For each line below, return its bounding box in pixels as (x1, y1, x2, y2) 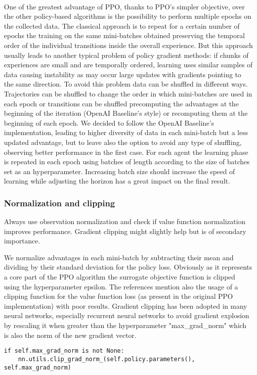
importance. (4, 235, 40, 246)
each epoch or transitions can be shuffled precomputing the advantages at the (4, 98, 239, 108)
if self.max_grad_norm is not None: (4, 347, 125, 355)
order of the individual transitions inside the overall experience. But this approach (4, 40, 253, 50)
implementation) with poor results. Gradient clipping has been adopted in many (4, 300, 247, 311)
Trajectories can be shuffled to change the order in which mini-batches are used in (4, 88, 253, 98)
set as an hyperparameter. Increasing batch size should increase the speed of (4, 166, 235, 176)
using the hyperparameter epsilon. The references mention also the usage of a (4, 281, 238, 291)
